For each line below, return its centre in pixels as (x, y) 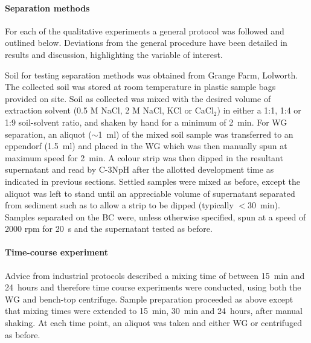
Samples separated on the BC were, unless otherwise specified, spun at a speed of (155, 216)
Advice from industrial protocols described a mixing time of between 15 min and (155, 275)
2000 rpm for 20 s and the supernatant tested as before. (109, 229)
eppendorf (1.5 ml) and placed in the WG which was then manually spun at (146, 146)
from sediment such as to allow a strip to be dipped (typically (119, 205)
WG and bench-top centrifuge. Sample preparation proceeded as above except (149, 299)
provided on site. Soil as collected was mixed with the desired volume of (138, 98)
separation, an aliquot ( (48, 134)
